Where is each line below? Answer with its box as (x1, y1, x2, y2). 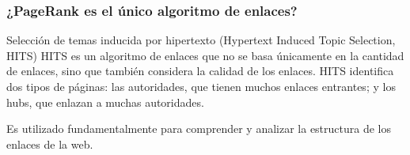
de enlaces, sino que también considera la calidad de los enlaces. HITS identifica (6, 62, 394, 79)
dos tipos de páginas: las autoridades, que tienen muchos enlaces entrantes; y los (6, 78, 396, 94)
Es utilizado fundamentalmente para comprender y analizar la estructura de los (6, 120, 392, 137)
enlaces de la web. (6, 135, 93, 152)
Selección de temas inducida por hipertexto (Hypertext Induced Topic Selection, (6, 32, 396, 48)
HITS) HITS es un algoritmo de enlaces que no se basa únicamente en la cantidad (6, 47, 404, 63)
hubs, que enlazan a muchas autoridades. (6, 93, 204, 110)
